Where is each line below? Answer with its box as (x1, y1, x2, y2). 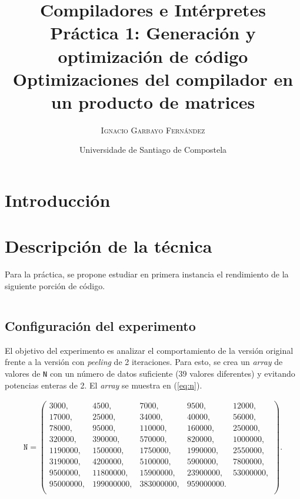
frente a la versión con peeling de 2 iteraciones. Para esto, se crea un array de (5, 356, 283, 368)
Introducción (5, 188, 111, 212)
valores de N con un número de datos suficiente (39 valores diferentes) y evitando (5, 367, 295, 379)
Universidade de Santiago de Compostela (79, 143, 227, 156)
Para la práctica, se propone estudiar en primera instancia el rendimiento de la (5, 268, 289, 280)
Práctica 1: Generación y (50, 21, 256, 45)
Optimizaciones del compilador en (12, 66, 294, 91)
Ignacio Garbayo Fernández (101, 123, 205, 136)
